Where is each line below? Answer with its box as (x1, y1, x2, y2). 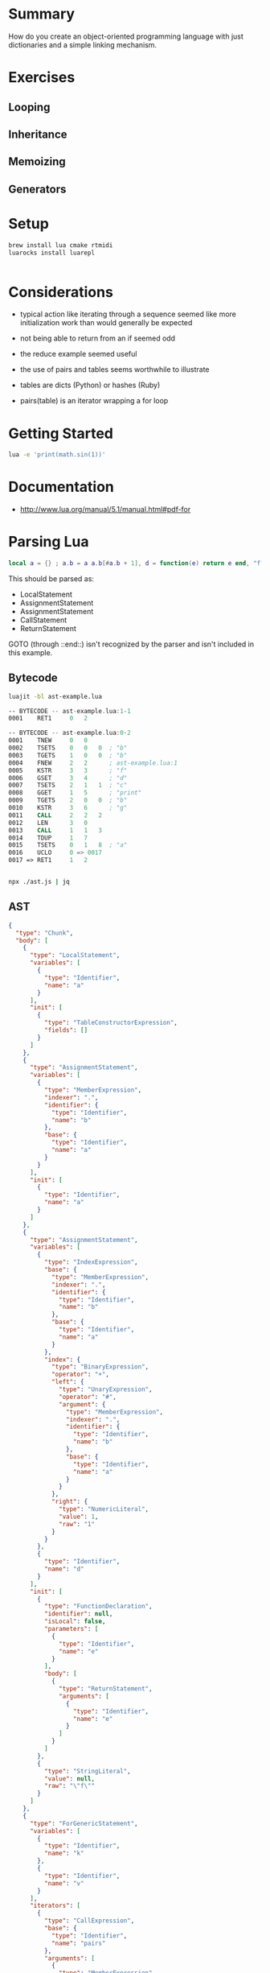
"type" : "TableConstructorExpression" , (43, 1019, 178, 1027)
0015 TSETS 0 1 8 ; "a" (8, 841, 128, 849)
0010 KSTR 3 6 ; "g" (8, 804, 128, 812)
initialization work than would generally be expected (19, 318, 193, 328)
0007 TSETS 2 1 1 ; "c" (8, 782, 128, 790)
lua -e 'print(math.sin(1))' (8, 451, 106, 459)
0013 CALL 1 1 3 (8, 826, 103, 834)
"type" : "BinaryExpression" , (51, 1363, 149, 1371)
